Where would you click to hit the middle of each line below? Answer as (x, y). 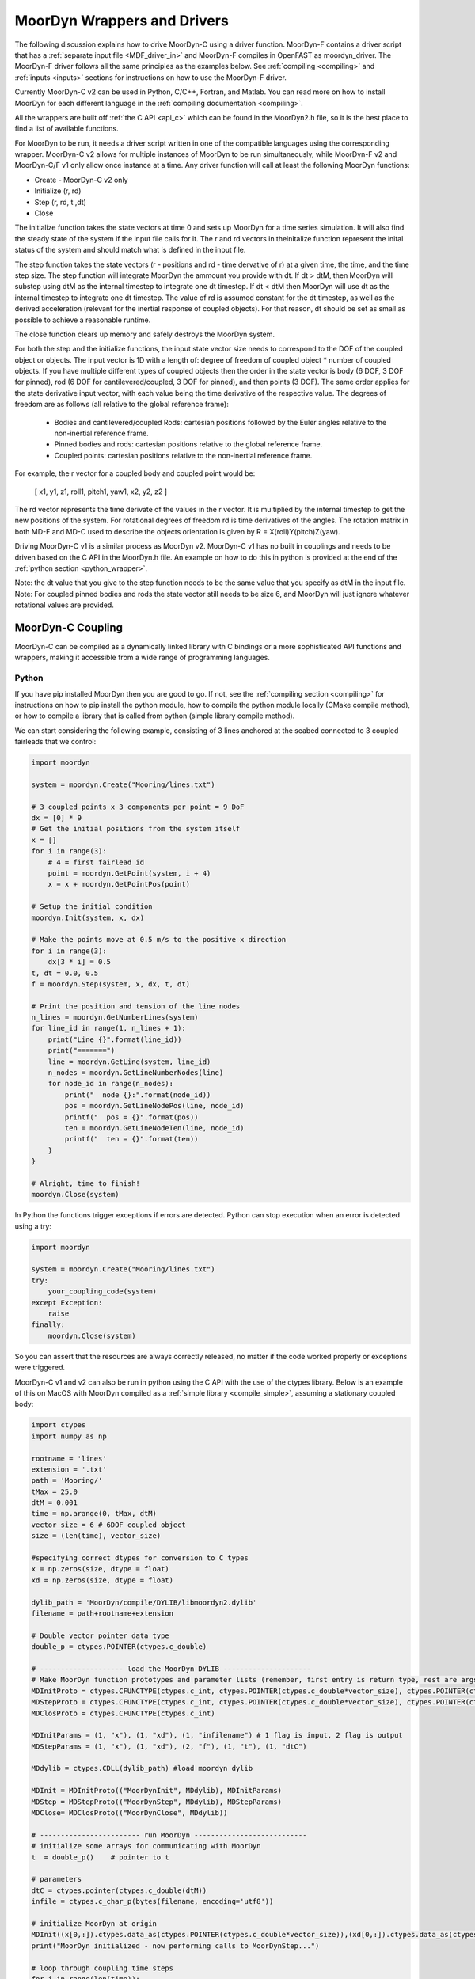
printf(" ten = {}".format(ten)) (131, 1139)
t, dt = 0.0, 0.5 (65, 973)
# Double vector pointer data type (100, 1635)
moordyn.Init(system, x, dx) (88, 917)
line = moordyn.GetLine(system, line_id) (129, 1062)
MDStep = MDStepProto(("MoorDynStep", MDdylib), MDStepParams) (157, 1802)
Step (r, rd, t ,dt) (61, 202)
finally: (48, 1325)
